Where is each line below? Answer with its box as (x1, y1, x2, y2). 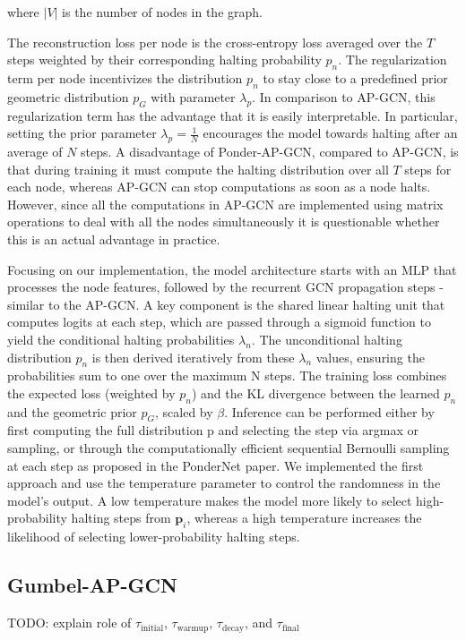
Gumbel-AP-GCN (7, 571, 177, 599)
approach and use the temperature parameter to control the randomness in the (7, 474, 441, 492)
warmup (177, 623, 209, 633)
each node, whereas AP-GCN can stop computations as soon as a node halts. (7, 177, 431, 196)
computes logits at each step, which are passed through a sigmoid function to (7, 312, 432, 331)
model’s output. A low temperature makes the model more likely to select (7, 491, 412, 509)
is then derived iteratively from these (91, 347, 295, 366)
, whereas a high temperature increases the (186, 508, 422, 527)
